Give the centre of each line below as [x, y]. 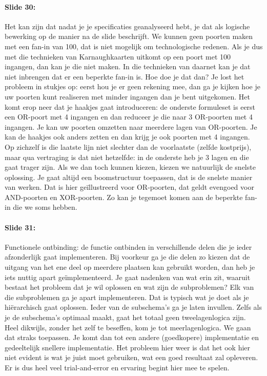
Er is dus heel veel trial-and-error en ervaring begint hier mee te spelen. [117, 367]
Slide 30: [20, 6]
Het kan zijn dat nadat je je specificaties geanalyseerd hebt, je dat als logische [127, 26]
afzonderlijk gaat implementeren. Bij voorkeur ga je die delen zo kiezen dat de [127, 257]
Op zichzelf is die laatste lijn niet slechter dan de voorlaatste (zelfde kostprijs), [128, 146]
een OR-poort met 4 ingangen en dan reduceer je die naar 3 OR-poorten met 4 [129, 117]
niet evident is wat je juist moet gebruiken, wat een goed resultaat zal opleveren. [131, 357]
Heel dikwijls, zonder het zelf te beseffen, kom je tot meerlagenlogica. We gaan [128, 327]
